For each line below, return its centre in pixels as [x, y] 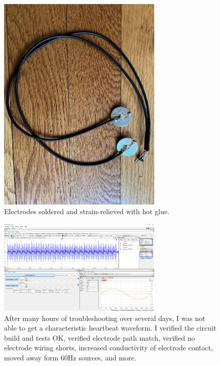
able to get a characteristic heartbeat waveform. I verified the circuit [110, 328]
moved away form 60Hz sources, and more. [70, 357]
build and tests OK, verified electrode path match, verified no [100, 337]
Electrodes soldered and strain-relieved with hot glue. [87, 211]
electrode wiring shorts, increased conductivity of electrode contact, [109, 348]
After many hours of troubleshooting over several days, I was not [105, 318]
